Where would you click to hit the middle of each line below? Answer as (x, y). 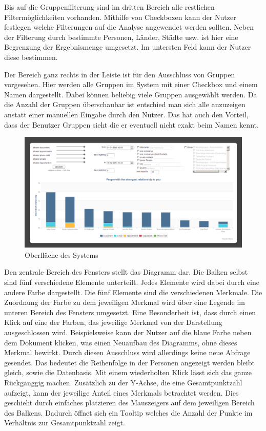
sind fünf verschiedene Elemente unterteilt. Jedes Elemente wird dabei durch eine (132, 282)
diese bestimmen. (31, 57)
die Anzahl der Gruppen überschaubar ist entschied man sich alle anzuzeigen (125, 104)
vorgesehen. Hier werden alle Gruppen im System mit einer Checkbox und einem (131, 84)
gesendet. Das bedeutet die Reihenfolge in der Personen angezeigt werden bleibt (129, 362)
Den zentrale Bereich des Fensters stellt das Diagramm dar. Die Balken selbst (126, 272)
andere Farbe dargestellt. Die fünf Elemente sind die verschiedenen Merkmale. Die (133, 292)
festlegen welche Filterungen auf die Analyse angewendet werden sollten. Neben (129, 27)
